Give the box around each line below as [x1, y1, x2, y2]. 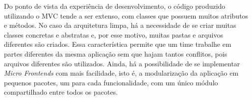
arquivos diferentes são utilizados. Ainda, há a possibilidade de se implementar [4, 58, 240, 68]
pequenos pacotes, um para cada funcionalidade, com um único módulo [4, 77, 218, 87]
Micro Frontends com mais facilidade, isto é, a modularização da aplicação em [4, 68, 239, 78]
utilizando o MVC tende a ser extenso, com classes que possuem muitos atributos [4, 10, 249, 20]
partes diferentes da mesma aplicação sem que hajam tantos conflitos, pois [4, 48, 227, 59]
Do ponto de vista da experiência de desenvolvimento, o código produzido [4, 1, 226, 11]
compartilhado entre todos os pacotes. [4, 87, 118, 97]
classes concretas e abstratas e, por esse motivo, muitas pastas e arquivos [4, 29, 224, 40]
